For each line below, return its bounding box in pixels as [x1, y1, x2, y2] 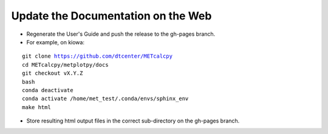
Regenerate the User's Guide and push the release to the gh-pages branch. [26, 30, 216, 38]
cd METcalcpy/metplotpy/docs [22, 61, 109, 68]
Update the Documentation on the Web [11, 9, 212, 22]
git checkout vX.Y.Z [22, 70, 83, 77]
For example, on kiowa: [26, 38, 85, 45]
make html [22, 104, 51, 110]
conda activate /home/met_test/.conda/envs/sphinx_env [22, 95, 189, 102]
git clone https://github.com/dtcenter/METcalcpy [22, 53, 173, 60]
